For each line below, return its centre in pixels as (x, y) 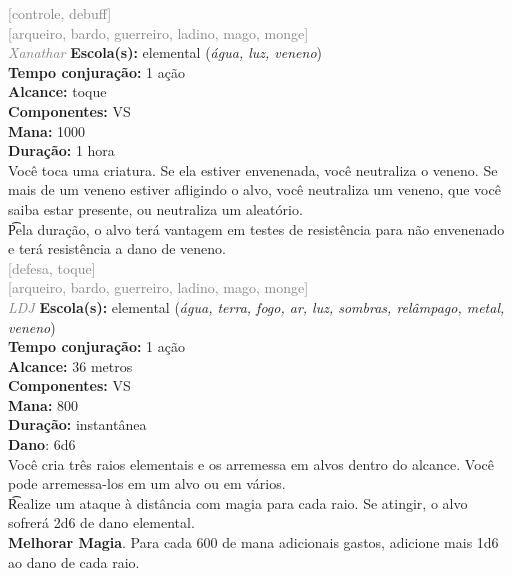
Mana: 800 (43, 404)
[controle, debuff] (60, 13)
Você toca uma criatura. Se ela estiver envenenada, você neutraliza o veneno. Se (253, 169)
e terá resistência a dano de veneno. (117, 248)
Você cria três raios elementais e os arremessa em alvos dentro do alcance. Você (251, 463)
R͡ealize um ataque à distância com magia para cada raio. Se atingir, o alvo (238, 502)
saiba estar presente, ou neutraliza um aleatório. (155, 208)
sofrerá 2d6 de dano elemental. (101, 522)
